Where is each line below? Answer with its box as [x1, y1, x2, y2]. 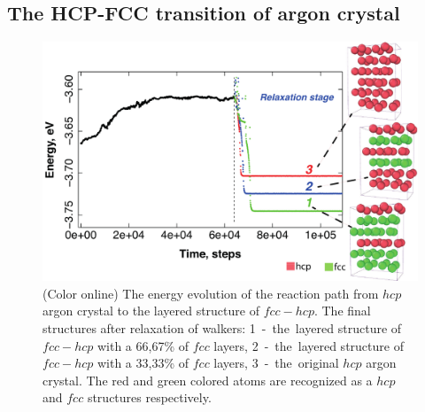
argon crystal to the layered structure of [42, 301, 259, 320]
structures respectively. [87, 388, 212, 407]
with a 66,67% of [97, 336, 189, 354]
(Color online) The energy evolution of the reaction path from [42, 284, 379, 302]
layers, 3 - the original [213, 354, 339, 372]
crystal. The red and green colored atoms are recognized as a [42, 370, 373, 389]
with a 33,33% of [97, 354, 189, 372]
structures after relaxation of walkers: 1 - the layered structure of [42, 318, 402, 337]
